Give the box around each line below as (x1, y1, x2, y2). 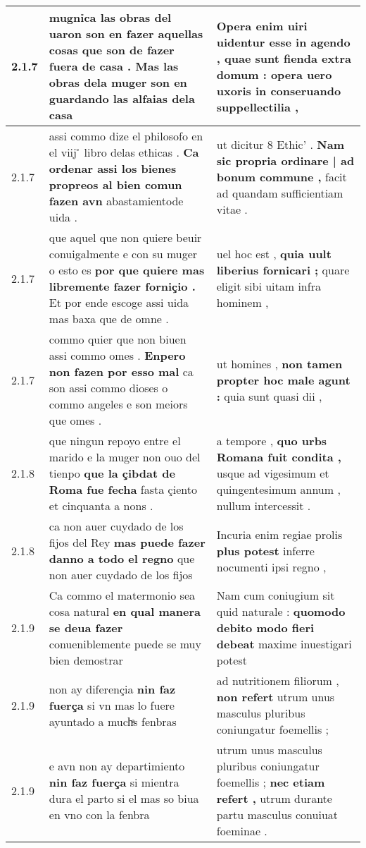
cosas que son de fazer (49, 42, 175, 58)
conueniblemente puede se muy (49, 636, 201, 652)
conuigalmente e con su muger (49, 246, 198, 262)
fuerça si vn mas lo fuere (49, 696, 175, 713)
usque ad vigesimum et (216, 465, 329, 481)
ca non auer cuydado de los (49, 518, 184, 534)
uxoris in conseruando (216, 82, 341, 99)
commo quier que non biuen (49, 331, 187, 347)
